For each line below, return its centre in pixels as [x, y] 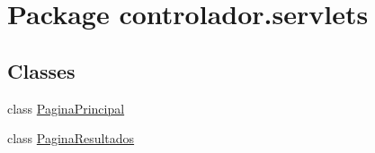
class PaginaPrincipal [66, 108]
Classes [41, 70]
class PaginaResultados [71, 138]
